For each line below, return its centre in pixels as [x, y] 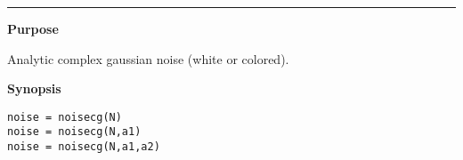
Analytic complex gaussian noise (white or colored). [148, 58]
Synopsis [34, 88]
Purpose [33, 28]
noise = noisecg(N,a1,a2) [84, 147]
